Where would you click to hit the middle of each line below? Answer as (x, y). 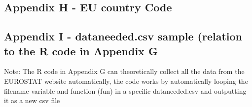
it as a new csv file (32, 100)
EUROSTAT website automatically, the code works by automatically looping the (126, 81)
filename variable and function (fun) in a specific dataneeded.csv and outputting (125, 90)
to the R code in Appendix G (81, 51)
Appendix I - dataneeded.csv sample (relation (123, 36)
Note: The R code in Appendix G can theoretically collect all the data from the (124, 71)
